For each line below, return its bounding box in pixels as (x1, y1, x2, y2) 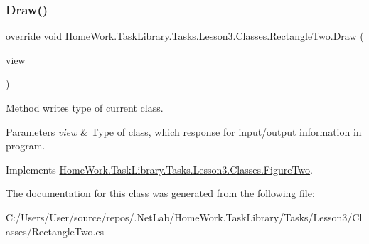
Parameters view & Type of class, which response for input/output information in (6, 124, 362, 139)
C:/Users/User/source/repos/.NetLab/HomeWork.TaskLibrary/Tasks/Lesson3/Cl (6, 209, 363, 224)
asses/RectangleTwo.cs (6, 223, 105, 238)
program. (6, 138, 46, 153)
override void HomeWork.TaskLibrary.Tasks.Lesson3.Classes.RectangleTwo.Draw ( (6, 28, 364, 43)
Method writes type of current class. (6, 100, 164, 115)
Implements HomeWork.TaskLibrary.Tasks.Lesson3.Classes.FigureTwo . (6, 161, 313, 176)
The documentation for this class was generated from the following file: (6, 186, 315, 201)
